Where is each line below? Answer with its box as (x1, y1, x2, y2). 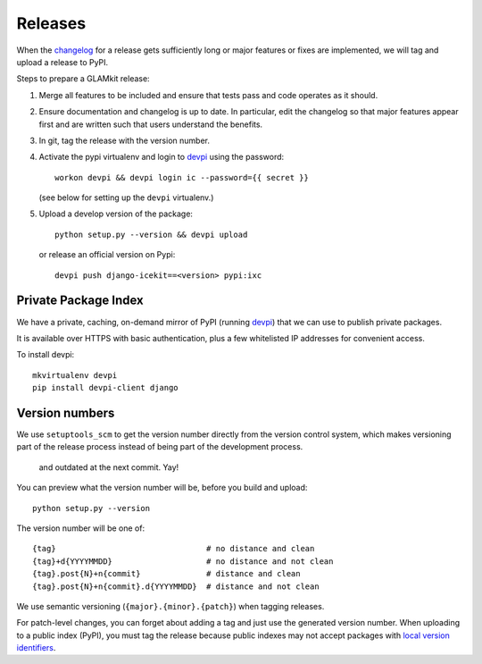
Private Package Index (16, 293, 144, 308)
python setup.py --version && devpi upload (54, 229, 248, 240)
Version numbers (16, 405, 115, 420)
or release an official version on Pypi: (38, 249, 176, 260)
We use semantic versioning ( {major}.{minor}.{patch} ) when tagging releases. (16, 601, 325, 611)
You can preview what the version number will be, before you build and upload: (16, 483, 308, 493)
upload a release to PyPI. (16, 56, 109, 67)
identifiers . (16, 643, 56, 653)
